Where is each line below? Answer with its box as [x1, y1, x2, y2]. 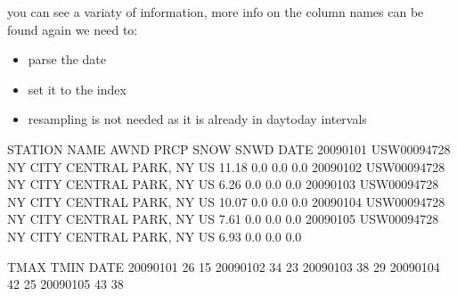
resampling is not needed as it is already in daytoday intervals [28, 110, 367, 128]
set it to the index [28, 79, 126, 98]
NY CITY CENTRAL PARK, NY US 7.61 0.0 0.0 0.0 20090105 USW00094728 [7, 210, 439, 228]
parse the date [28, 50, 107, 69]
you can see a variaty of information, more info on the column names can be [7, 3, 424, 21]
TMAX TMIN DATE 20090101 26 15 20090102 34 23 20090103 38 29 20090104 [7, 257, 440, 275]
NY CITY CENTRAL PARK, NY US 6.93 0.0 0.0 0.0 [7, 226, 302, 245]
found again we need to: [7, 20, 138, 38]
